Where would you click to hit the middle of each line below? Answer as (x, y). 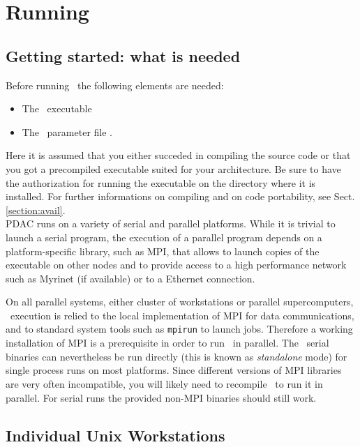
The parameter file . (67, 131)
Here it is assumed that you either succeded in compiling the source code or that (178, 155)
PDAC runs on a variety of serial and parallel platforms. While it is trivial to (171, 223)
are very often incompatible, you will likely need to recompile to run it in (164, 383)
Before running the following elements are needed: (115, 85)
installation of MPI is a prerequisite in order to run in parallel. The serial (167, 343)
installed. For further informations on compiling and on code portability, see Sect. (180, 196)
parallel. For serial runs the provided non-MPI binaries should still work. (161, 397)
